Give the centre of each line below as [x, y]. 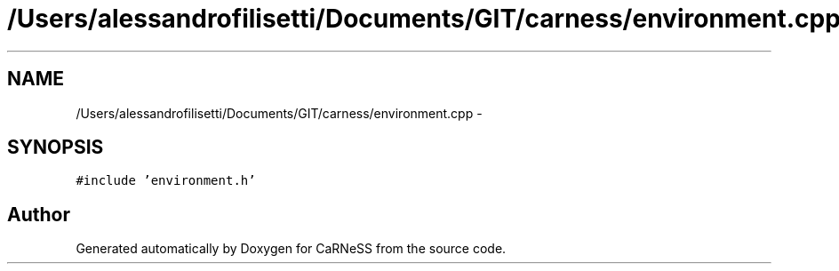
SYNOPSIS [56, 147]
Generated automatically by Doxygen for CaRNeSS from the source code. [291, 249]
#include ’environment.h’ [166, 181]
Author [39, 214]
